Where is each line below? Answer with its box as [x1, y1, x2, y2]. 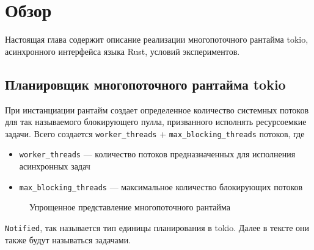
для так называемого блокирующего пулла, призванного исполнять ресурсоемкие [5, 115, 307, 128]
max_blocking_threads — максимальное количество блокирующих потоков [19, 180, 303, 193]
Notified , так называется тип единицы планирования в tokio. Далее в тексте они [5, 221, 310, 234]
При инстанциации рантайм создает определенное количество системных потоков [5, 103, 309, 116]
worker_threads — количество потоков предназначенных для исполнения [19, 148, 296, 160]
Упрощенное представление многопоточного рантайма [29, 201, 230, 213]
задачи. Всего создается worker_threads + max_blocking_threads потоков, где [5, 127, 305, 140]
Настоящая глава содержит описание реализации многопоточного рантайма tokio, [5, 33, 309, 46]
